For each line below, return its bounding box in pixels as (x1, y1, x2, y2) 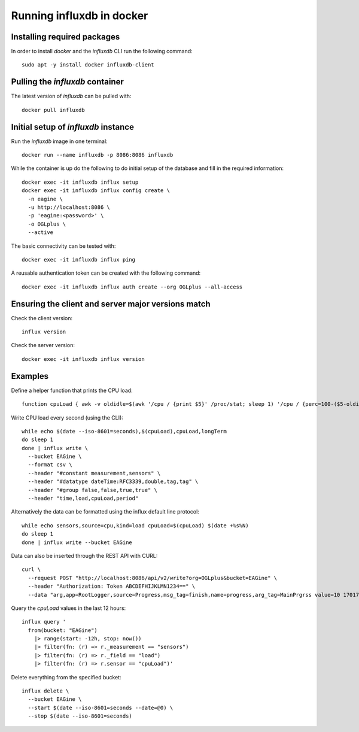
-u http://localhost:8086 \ (28, 204, 111, 211)
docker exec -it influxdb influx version (22, 356, 145, 362)
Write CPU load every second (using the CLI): (11, 414, 124, 421)
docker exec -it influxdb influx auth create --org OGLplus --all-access (22, 283, 243, 290)
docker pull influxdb (22, 107, 85, 113)
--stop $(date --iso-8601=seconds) (28, 713, 133, 719)
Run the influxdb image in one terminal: (11, 138, 108, 145)
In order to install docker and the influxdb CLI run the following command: (11, 48, 193, 55)
